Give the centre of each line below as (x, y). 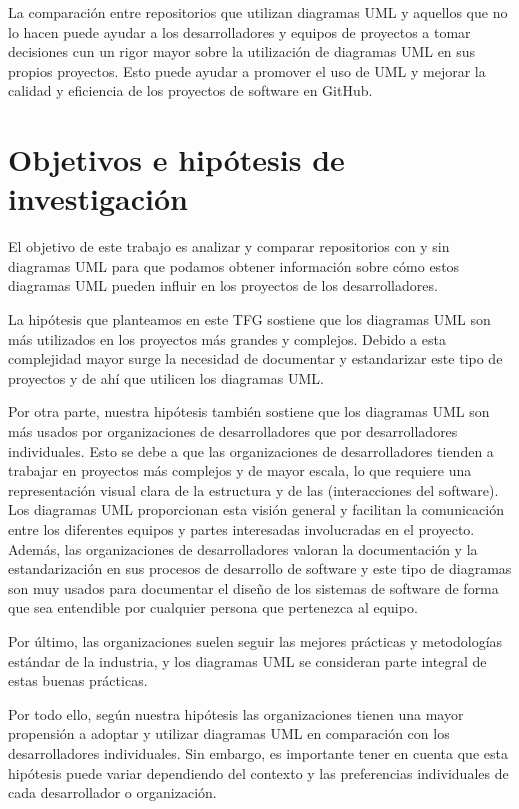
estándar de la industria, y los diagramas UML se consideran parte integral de (247, 660)
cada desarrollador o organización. (112, 792)
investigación (98, 198)
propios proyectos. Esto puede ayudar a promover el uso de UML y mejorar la (247, 70)
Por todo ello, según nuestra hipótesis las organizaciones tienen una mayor (236, 713)
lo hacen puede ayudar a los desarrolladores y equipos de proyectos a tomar (239, 31)
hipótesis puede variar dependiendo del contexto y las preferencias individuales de (258, 772)
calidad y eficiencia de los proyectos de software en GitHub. (190, 90)
